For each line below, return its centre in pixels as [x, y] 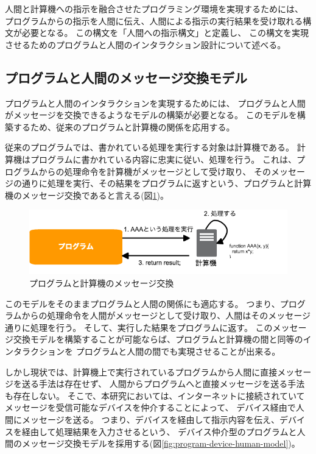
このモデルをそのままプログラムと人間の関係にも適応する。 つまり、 [142, 303]
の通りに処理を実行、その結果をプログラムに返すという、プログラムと [154, 183]
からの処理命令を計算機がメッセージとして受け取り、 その [155, 171]
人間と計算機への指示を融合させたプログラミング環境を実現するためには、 [154, 9]
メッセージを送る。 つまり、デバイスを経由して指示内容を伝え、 [150, 420]
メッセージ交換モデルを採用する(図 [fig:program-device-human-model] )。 [161, 443]
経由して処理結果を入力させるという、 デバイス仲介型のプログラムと [159, 431]
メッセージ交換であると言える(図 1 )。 [95, 195]
